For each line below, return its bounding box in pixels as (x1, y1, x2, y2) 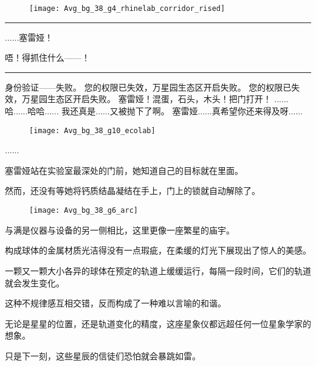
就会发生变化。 (5, 276, 64, 289)
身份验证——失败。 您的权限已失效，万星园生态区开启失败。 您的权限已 (5, 80, 292, 93)
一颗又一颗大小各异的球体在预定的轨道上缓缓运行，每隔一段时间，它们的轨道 (5, 264, 311, 277)
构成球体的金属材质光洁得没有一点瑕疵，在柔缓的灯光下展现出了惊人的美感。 (5, 244, 311, 257)
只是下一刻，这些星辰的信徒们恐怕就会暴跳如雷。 (5, 349, 201, 362)
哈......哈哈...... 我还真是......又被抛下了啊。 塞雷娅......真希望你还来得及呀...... (5, 105, 303, 117)
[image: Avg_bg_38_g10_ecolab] (29, 126, 156, 135)
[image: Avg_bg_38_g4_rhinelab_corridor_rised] (29, 4, 225, 13)
